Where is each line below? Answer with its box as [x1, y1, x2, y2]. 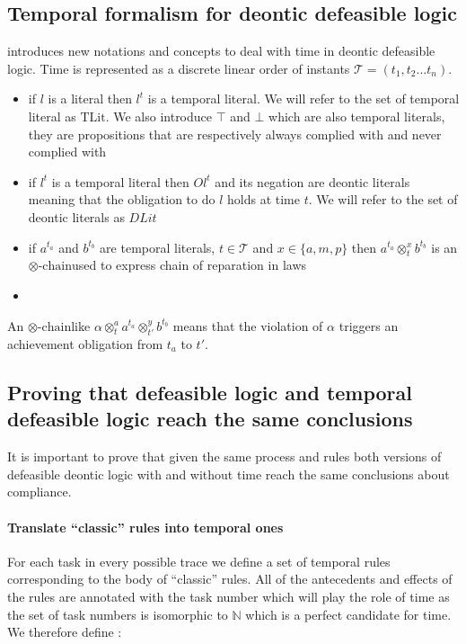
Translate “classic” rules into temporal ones [7, 517, 284, 536]
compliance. [7, 482, 72, 501]
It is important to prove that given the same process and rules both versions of [7, 447, 442, 466]
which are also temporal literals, [268, 106, 445, 125]
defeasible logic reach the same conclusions [7, 405, 413, 433]
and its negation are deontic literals [215, 172, 410, 191]
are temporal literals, [100, 237, 215, 256]
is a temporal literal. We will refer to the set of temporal [147, 89, 460, 108]
